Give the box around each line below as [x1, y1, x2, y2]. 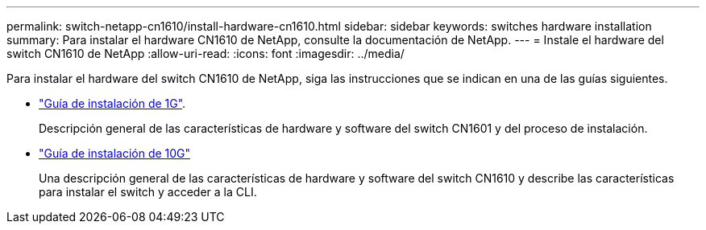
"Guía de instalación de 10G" [39, 146, 191, 160]
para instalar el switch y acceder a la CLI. [39, 185, 257, 199]
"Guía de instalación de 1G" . [39, 97, 186, 110]
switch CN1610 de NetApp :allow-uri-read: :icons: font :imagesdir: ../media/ [6, 47, 405, 60]
